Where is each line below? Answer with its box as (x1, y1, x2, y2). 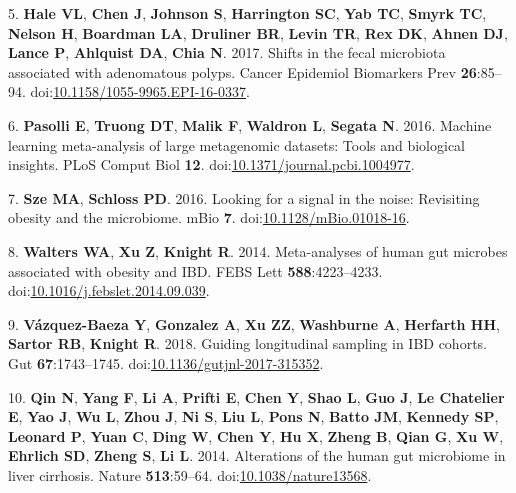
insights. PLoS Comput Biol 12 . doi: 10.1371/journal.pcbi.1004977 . (8, 154, 415, 175)
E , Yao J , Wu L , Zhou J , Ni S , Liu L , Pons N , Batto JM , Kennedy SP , (8, 406, 499, 427)
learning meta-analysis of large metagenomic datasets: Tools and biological (8, 134, 466, 155)
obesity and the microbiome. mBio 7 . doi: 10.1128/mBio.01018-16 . (8, 207, 410, 228)
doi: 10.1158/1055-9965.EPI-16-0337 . (30, 81, 250, 102)
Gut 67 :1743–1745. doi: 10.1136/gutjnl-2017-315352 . (8, 352, 324, 373)
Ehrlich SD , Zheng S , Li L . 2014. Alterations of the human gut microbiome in (8, 445, 506, 466)
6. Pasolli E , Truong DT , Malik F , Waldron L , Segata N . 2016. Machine (8, 114, 492, 135)
